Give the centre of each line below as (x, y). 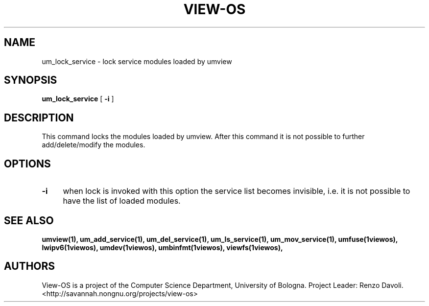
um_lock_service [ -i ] (78, 99)
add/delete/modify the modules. (94, 145)
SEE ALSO (29, 220)
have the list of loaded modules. (122, 201)
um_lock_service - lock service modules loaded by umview (137, 61)
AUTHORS (30, 266)
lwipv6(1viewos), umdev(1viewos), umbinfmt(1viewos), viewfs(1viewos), (162, 247)
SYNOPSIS (31, 80)
